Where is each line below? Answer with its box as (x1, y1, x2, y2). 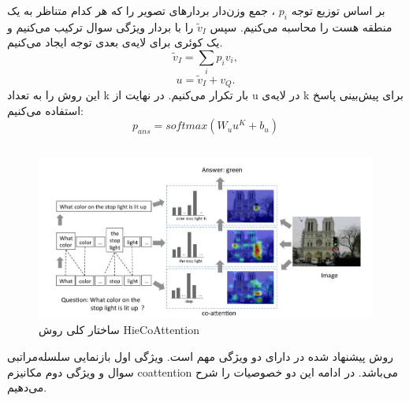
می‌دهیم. (7, 379, 47, 395)
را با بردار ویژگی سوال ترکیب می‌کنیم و (7, 18, 194, 35)
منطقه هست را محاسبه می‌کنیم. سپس (210, 18, 392, 35)
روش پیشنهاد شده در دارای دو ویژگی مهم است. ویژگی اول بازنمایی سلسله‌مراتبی (7, 348, 393, 365)
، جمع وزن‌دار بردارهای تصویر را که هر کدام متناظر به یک (7, 2, 276, 18)
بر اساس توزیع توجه (291, 2, 385, 18)
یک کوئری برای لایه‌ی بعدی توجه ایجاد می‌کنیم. (7, 34, 223, 50)
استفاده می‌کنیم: (7, 102, 84, 118)
